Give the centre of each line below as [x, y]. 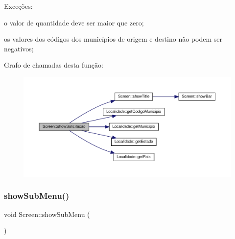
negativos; [19, 48]
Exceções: [18, 6]
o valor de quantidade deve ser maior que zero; [74, 22]
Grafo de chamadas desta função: [54, 65]
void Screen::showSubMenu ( [47, 214]
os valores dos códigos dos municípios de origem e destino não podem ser [113, 39]
